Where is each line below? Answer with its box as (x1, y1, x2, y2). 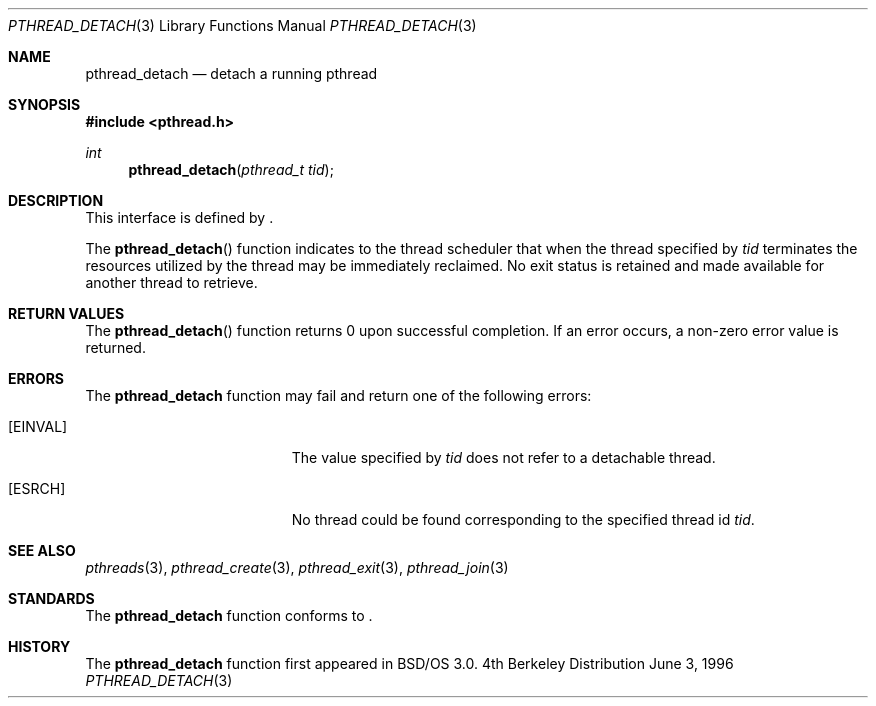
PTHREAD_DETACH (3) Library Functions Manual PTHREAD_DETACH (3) (8, 17, 477, 34)
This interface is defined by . (85, 209, 274, 226)
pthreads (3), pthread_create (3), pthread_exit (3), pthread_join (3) (85, 559, 509, 576)
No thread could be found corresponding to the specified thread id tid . (291, 511, 755, 528)
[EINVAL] (8, 418, 68, 435)
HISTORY (8, 638, 71, 655)
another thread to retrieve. (85, 274, 258, 291)
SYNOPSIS (8, 96, 81, 113)
